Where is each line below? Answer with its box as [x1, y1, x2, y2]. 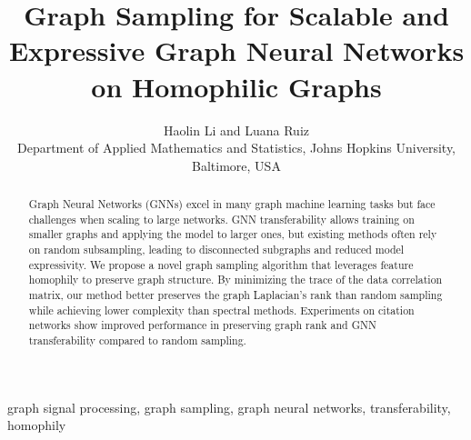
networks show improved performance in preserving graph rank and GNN [28, 317, 376, 333]
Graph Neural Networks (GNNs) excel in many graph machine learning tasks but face [28, 196, 436, 212]
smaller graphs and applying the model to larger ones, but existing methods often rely [28, 226, 437, 242]
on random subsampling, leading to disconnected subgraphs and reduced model [28, 242, 405, 257]
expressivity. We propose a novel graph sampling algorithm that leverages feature [28, 256, 414, 272]
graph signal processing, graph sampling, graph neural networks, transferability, [7, 397, 451, 416]
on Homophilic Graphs [91, 67, 382, 105]
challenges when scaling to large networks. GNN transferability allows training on [28, 211, 415, 226]
